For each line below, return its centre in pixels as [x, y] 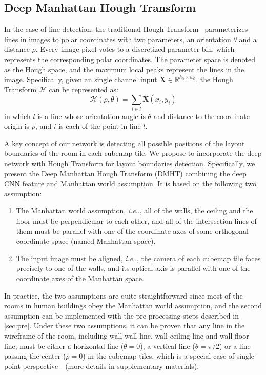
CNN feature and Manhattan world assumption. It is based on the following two [130, 183]
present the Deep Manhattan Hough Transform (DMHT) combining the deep [125, 173]
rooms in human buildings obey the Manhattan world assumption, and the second [133, 305]
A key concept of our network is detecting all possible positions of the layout [125, 143]
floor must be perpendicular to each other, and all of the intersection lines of [136, 221]
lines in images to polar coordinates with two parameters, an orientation [118, 39]
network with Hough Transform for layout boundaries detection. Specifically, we [130, 163]
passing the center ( [35, 356]
